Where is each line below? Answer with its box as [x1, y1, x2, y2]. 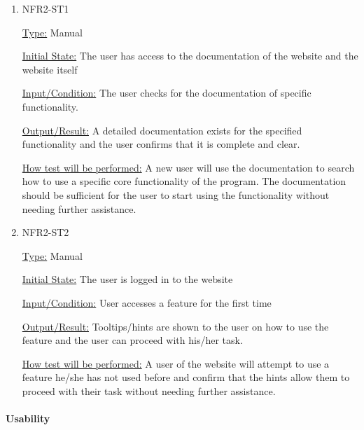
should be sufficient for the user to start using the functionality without [22, 187, 330, 202]
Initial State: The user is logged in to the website [22, 272, 233, 286]
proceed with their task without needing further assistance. [22, 383, 276, 398]
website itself [22, 62, 78, 76]
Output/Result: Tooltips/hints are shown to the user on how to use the [22, 319, 329, 333]
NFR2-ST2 [22, 225, 69, 240]
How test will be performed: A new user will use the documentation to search [22, 160, 355, 174]
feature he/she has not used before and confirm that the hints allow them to [22, 370, 350, 384]
